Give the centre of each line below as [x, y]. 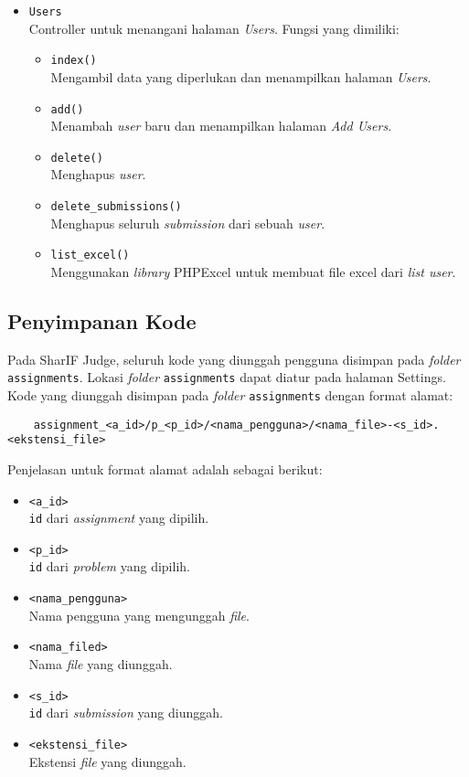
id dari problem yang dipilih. [109, 566]
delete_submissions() [116, 207]
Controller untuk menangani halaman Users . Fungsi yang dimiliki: [214, 28]
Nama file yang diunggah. [101, 664]
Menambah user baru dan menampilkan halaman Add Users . [221, 126]
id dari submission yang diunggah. [126, 713]
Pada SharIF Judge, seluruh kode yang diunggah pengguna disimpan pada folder [234, 359]
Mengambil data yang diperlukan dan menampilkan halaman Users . [241, 76]
